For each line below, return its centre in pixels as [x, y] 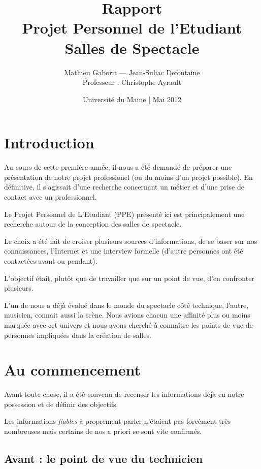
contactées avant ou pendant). [51, 260]
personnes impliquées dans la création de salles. [78, 335]
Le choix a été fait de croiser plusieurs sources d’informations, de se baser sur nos [131, 241]
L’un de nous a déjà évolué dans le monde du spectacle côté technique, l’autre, [126, 305]
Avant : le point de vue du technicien [104, 459]
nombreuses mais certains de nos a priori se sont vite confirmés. [103, 431]
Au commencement [72, 370]
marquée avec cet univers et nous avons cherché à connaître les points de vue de [128, 324]
